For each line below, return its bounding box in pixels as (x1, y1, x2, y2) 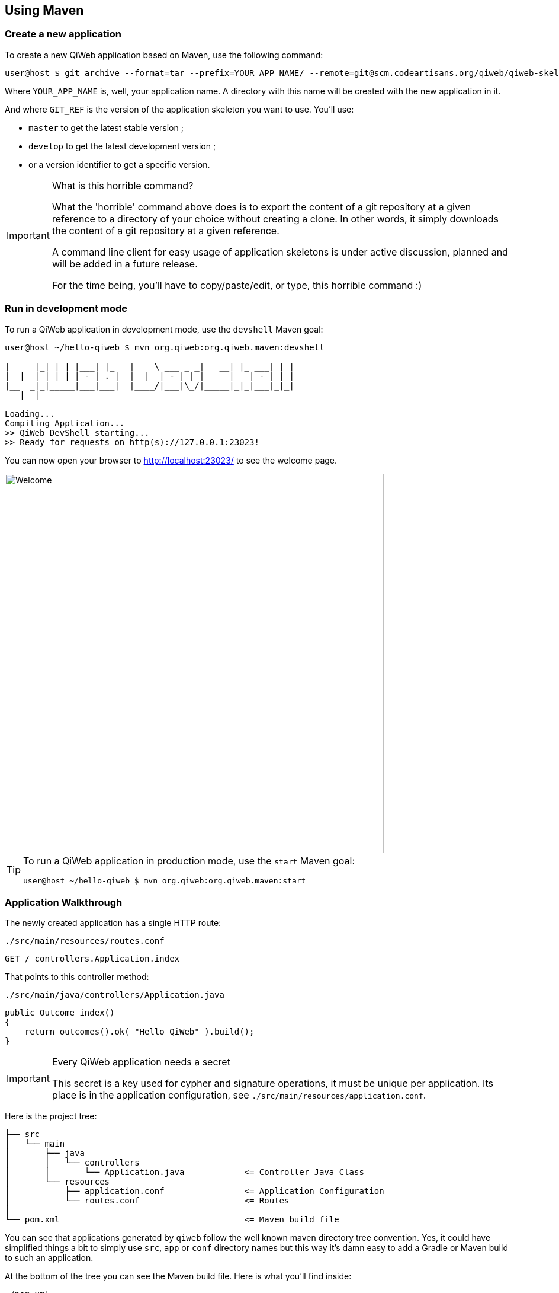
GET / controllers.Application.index (5, 954, 180, 964)
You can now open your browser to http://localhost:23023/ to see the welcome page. (5, 455, 338, 465)
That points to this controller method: (5, 972, 149, 982)
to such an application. (5, 1253, 94, 1263)
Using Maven (5, 3, 84, 18)
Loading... (5, 408, 55, 419)
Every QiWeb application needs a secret (52, 1056, 230, 1068)
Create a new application (5, 28, 121, 40)
